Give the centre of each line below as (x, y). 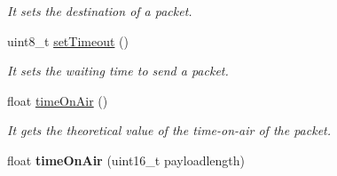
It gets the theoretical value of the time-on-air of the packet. (169, 130)
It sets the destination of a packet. (100, 11)
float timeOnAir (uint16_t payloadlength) (126, 160)
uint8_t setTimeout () (68, 40)
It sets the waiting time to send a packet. (118, 71)
